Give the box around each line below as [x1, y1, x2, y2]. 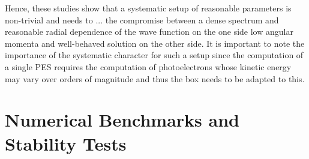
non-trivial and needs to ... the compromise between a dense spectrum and [5, 13, 279, 26]
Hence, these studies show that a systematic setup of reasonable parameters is [5, 2, 292, 14]
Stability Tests [5, 131, 127, 155]
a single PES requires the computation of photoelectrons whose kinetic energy [5, 60, 292, 73]
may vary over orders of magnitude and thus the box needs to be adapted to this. [5, 72, 305, 85]
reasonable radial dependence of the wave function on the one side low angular [5, 25, 293, 38]
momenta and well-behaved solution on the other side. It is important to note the [5, 37, 305, 49]
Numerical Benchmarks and [5, 107, 239, 132]
